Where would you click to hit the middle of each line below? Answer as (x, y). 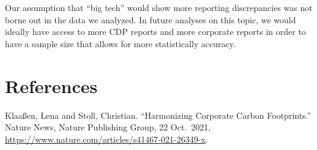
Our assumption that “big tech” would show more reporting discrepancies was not (159, 7)
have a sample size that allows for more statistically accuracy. (120, 43)
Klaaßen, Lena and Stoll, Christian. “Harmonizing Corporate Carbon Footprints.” (158, 115)
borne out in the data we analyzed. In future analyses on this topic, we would (151, 19)
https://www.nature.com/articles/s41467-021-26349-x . (106, 139)
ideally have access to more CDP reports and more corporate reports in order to (155, 32)
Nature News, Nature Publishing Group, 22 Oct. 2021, (108, 127)
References (51, 85)
